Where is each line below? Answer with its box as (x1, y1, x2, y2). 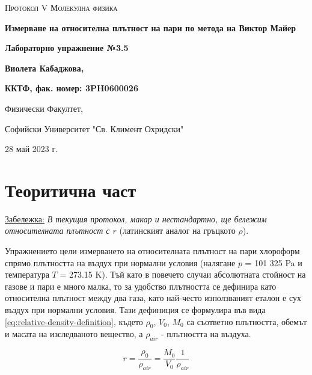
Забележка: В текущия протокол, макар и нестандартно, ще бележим (5, 212, 267, 225)
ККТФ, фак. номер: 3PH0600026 (5, 82, 138, 94)
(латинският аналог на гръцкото (119, 224, 236, 237)
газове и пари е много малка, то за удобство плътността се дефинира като (5, 279, 277, 292)
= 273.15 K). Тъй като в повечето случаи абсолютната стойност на (60, 268, 306, 281)
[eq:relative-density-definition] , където (5, 315, 143, 328)
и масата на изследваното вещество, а (5, 328, 143, 340)
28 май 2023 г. (5, 142, 58, 155)
